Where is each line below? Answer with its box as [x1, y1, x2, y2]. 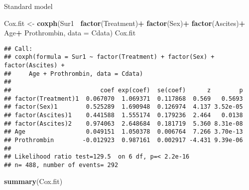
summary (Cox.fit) [4, 176, 63, 186]
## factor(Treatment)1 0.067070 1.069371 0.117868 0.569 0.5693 [4, 95, 243, 102]
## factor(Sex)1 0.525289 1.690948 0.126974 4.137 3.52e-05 [4, 103, 243, 111]
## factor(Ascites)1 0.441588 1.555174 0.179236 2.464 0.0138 [4, 112, 243, 119]
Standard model [4, 1, 53, 11]
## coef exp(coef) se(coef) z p [4, 87, 243, 94]
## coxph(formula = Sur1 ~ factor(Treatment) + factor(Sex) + [4, 53, 215, 61]
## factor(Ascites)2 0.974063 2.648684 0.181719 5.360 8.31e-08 [4, 120, 243, 127]
